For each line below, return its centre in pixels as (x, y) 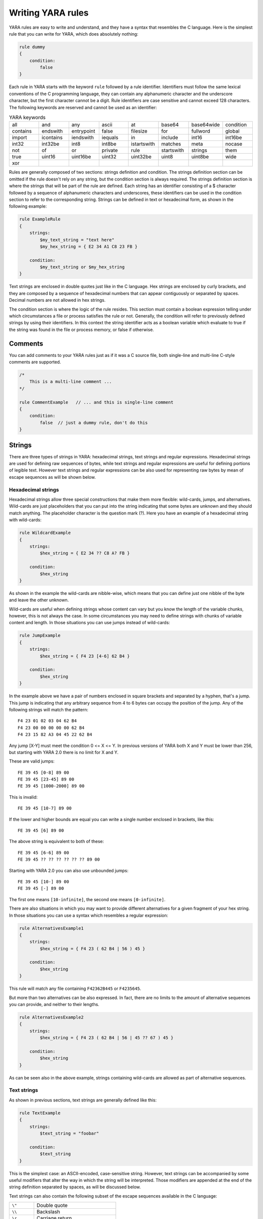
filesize (139, 131)
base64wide (206, 125)
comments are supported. (35, 362)
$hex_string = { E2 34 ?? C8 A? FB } (85, 553)
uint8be (200, 157)
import (19, 138)
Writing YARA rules (49, 13)
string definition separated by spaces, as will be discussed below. (75, 1187)
